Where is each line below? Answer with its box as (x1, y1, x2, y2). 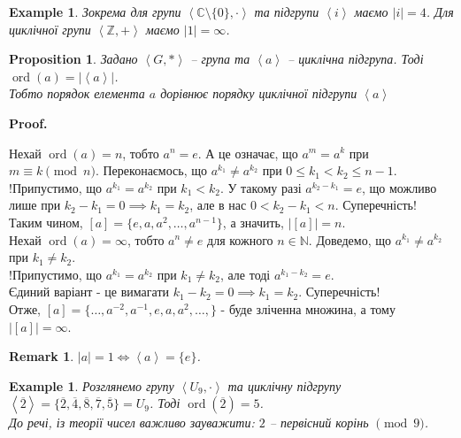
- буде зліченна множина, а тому (220, 299, 396, 318)
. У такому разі (219, 178, 302, 196)
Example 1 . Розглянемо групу (9, 376, 174, 395)
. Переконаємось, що (95, 161, 207, 180)
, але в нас (189, 196, 247, 214)
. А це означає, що (197, 143, 298, 162)
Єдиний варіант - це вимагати (9, 282, 169, 301)
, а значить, (222, 212, 284, 231)
